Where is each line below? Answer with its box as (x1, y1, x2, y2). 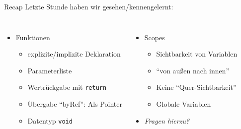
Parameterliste (27, 65, 72, 75)
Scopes (144, 32, 165, 42)
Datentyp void (27, 115, 73, 126)
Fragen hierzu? (144, 115, 190, 126)
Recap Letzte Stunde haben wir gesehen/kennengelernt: (4, 1, 173, 11)
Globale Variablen (156, 98, 211, 109)
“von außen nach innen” (156, 65, 230, 75)
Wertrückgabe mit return (27, 82, 107, 92)
